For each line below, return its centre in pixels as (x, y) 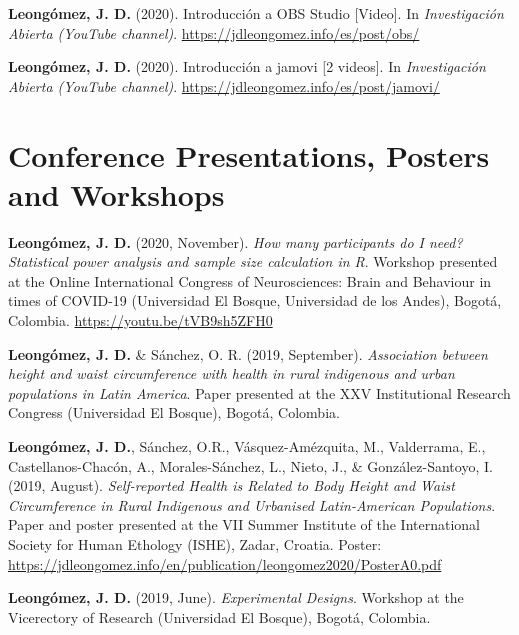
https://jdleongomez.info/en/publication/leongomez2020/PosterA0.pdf (225, 563)
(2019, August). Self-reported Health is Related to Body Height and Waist (231, 485)
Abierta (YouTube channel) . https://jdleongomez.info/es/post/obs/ (214, 32)
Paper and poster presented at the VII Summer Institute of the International (244, 524)
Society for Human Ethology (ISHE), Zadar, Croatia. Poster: (195, 544)
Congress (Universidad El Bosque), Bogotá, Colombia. (174, 412)
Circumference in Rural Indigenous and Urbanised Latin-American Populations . (252, 504)
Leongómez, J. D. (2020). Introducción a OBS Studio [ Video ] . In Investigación (256, 13)
